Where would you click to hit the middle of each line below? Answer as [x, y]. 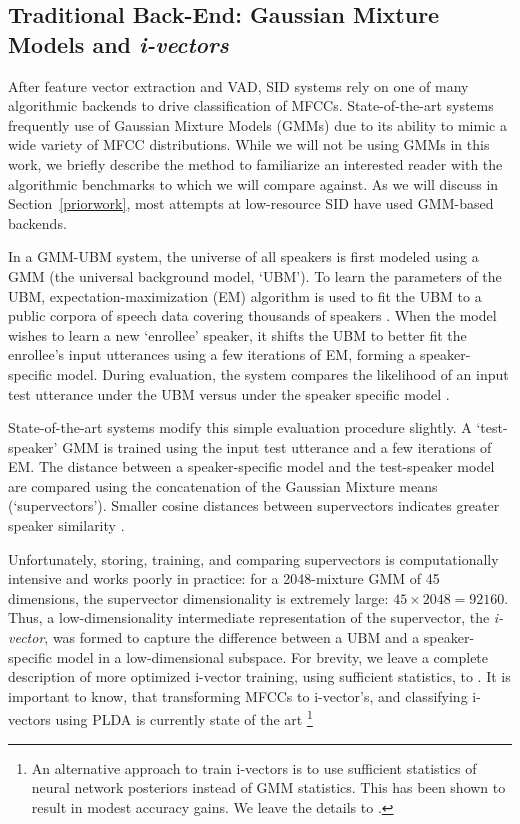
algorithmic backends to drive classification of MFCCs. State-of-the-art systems [251, 105]
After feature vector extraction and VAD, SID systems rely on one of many [238, 85]
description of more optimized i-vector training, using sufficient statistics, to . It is [259, 676]
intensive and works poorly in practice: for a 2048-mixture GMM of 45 [224, 578]
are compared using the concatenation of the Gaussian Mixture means [223, 485]
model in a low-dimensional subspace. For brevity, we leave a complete [272, 656]
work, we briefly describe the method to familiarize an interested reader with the [255, 163]
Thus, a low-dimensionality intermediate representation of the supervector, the [249, 617]
